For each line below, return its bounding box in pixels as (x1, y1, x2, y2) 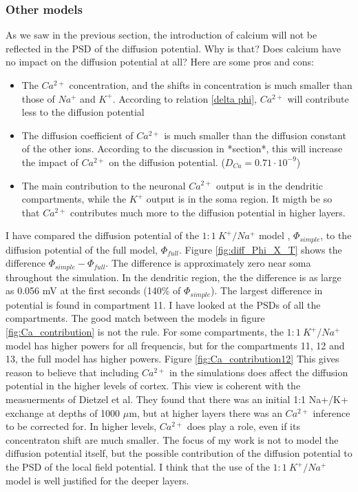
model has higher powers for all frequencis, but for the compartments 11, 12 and (6, 338, 345, 352)
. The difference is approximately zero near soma (105, 256, 311, 270)
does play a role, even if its (187, 419, 300, 433)
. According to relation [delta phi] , (112, 91, 257, 105)
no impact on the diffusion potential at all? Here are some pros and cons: (6, 54, 315, 69)
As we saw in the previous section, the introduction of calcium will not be (6, 28, 317, 42)
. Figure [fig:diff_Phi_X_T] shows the (179, 242, 342, 256)
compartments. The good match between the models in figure (6, 311, 265, 325)
